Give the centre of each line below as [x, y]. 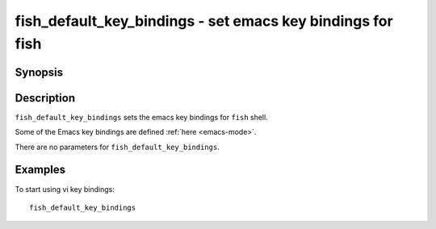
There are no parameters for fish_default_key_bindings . [117, 147]
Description [45, 98]
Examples [40, 170]
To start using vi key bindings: [65, 189]
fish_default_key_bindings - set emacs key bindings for [204, 21]
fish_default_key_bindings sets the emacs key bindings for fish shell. [141, 117]
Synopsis [39, 72]
